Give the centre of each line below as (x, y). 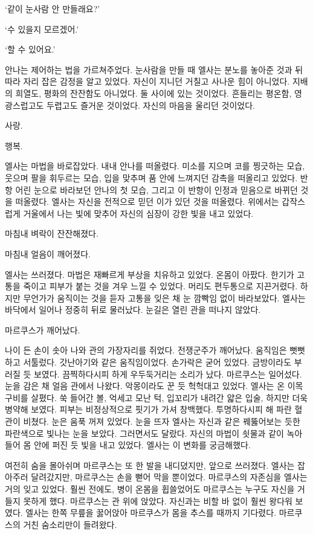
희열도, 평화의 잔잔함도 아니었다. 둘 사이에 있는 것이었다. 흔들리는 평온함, (153, 93)
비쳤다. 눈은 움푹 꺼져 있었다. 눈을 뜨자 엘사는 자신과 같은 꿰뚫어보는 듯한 (162, 421)
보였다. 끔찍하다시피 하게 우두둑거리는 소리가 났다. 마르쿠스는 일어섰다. (168, 374)
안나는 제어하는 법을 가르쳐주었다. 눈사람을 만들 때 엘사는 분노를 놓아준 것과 (149, 69)
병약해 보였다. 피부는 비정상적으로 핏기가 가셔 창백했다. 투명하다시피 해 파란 (148, 409)
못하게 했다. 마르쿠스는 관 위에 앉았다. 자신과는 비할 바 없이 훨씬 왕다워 (158, 500)
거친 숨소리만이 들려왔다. (70, 524)
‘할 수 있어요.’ (30, 49)
